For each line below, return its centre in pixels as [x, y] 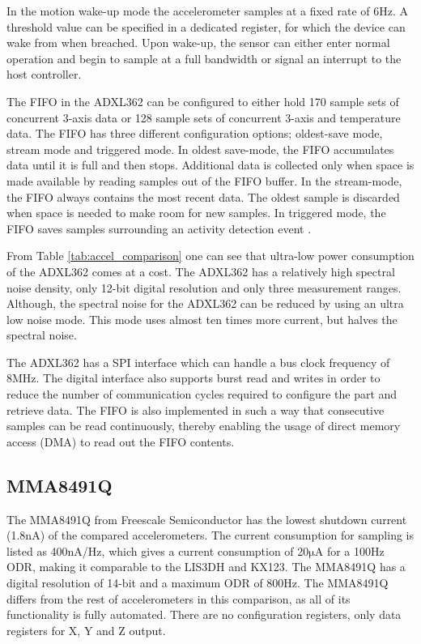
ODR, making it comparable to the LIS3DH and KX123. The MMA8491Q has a [206, 567]
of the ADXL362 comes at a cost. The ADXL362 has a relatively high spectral [201, 271]
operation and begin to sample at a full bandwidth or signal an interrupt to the [204, 58]
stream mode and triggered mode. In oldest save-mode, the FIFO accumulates [200, 149]
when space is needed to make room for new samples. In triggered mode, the [196, 213]
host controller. [44, 74]
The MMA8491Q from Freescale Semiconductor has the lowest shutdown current [207, 519]
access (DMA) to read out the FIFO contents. [121, 441]
